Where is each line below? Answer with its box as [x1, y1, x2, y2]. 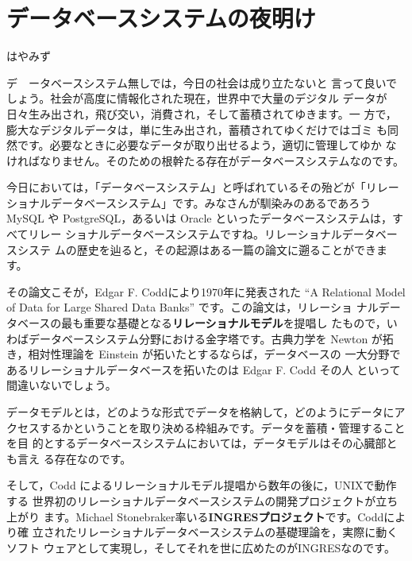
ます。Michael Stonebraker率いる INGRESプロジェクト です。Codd [43, 508, 384, 524]
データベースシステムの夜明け [6, 2, 316, 34]
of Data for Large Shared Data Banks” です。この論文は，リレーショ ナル [6, 299, 379, 315]
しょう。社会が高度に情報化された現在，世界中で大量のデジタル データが [6, 90, 387, 106]
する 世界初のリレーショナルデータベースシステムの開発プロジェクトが [6, 492, 376, 509]
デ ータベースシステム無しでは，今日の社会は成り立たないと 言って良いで [6, 74, 397, 91]
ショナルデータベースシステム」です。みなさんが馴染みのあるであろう [6, 194, 372, 211]
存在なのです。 [54, 450, 132, 466]
